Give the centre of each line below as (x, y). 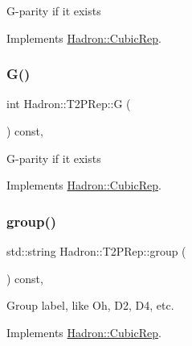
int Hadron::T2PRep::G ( (69, 104)
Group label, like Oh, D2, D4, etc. (90, 305)
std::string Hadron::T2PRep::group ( (96, 251)
